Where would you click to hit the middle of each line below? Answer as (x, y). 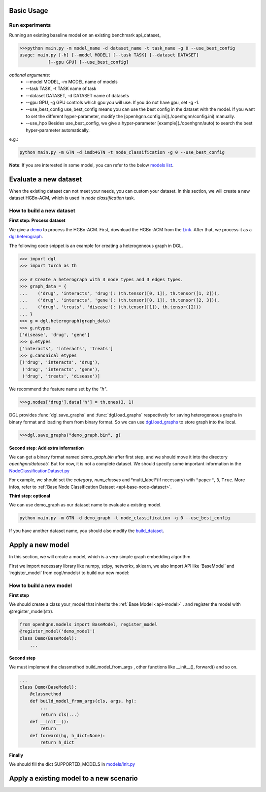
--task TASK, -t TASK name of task (61, 88)
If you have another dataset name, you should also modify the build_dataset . (87, 531)
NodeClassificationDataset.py (39, 471)
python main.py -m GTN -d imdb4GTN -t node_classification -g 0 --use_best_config (122, 152)
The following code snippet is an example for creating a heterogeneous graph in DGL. (96, 246)
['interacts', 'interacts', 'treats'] (66, 349)
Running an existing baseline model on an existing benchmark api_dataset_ (85, 35)
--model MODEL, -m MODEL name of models (72, 82)
